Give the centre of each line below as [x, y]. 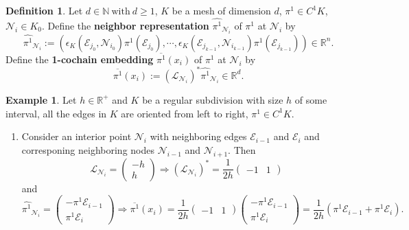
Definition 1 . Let [44, 10]
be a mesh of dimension [221, 10]
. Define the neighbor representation [125, 25]
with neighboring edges [198, 136]
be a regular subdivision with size [213, 99]
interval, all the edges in [56, 113]
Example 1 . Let [41, 99]
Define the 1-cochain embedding [80, 59]
